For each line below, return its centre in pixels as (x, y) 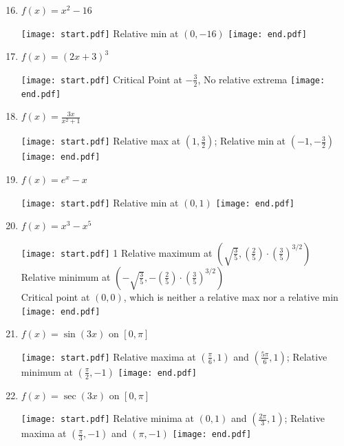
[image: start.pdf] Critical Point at (101, 79)
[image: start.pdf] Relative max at (101, 141)
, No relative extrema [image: (261, 79)
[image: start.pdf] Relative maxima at (108, 356)
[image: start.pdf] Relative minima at (107, 418)
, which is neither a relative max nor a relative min (231, 296)
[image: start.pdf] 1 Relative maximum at (117, 252)
